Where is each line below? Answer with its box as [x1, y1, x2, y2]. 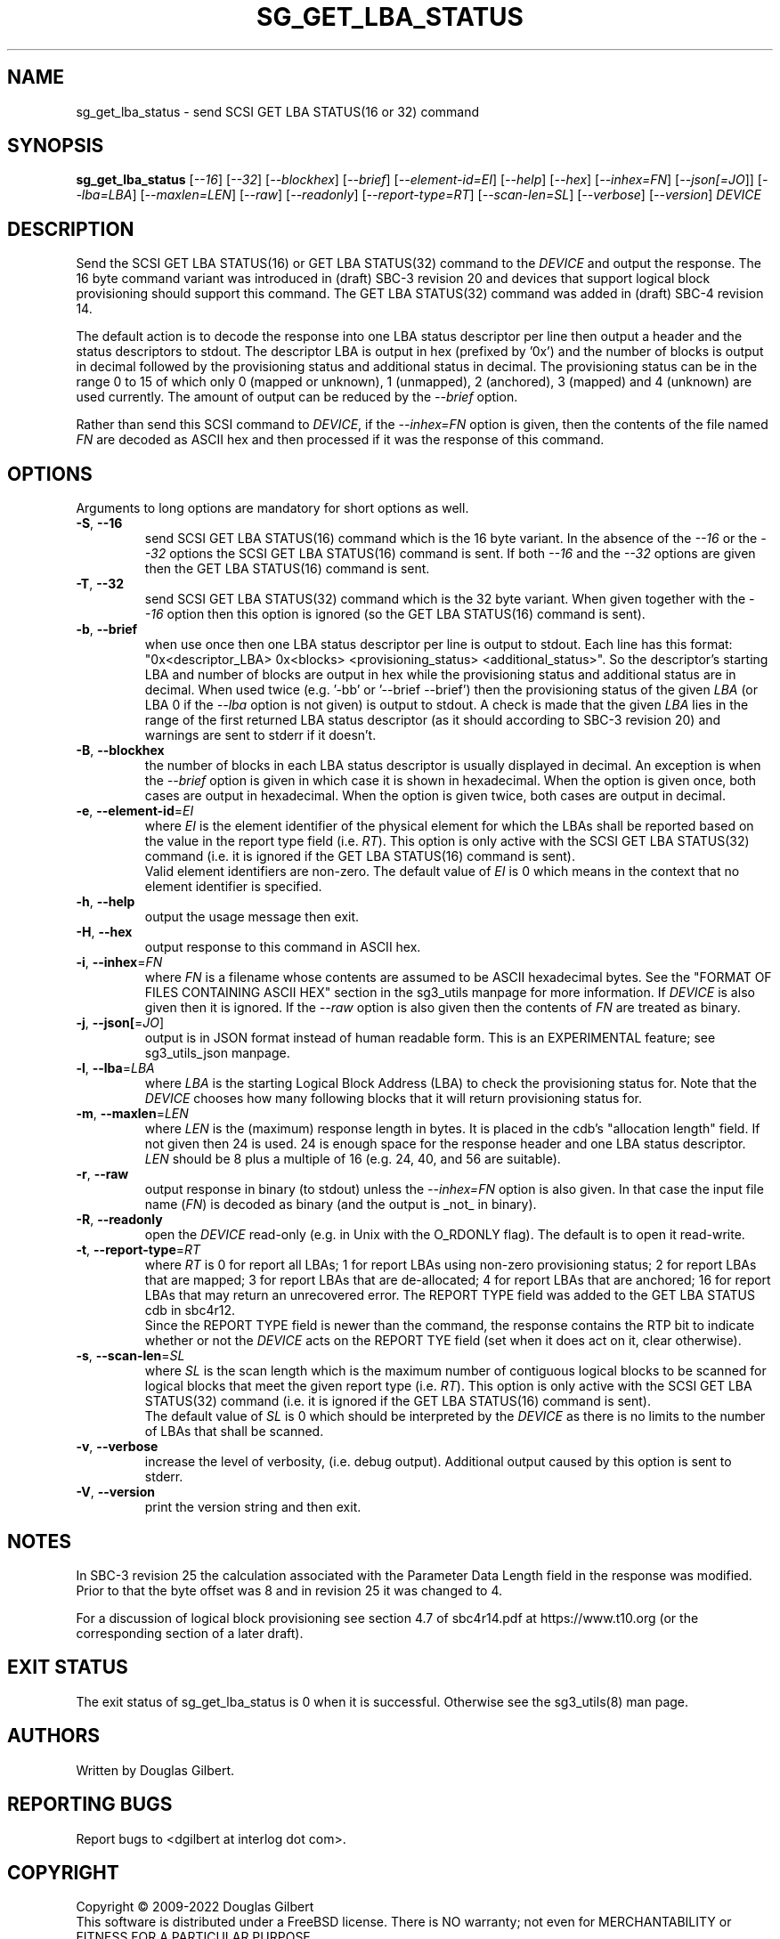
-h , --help [76, 894, 135, 910]
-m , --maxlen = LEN [76, 1106, 189, 1122]
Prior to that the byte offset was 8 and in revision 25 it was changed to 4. [76, 1582, 503, 1598]
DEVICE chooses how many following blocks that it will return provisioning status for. [144, 1091, 642, 1107]
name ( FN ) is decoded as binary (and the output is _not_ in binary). [144, 1197, 537, 1213]
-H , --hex [76, 924, 133, 940]
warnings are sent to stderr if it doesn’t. [144, 727, 377, 743]
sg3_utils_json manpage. [144, 1045, 290, 1061]
